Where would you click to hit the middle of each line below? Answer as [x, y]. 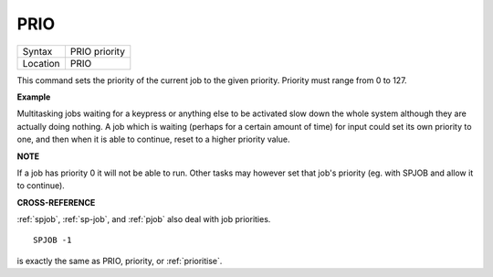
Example [34, 97]
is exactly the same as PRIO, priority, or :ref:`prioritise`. [120, 261]
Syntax [37, 51]
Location [41, 63]
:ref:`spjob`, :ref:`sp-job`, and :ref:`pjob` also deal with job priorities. [144, 219]
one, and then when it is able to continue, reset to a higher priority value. [153, 139]
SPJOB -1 [52, 240]
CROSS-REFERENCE [56, 202]
